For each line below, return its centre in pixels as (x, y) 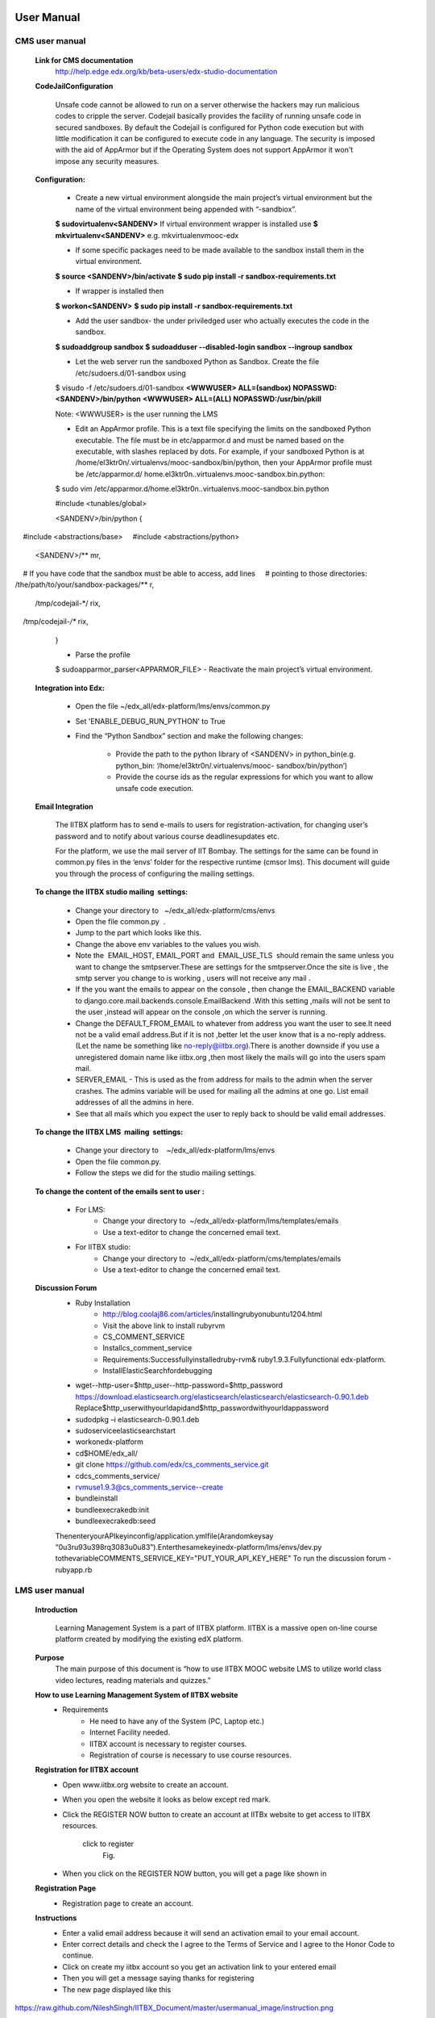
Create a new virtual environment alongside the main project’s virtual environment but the (224, 198)
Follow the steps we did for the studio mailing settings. (166, 1173)
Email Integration (64, 806)
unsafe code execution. (155, 788)
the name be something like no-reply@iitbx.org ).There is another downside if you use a (235, 1046)
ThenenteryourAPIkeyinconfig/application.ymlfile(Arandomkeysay (164, 1536)
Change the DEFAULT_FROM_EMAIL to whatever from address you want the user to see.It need (233, 1023)
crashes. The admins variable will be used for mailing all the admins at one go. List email (222, 1091)
